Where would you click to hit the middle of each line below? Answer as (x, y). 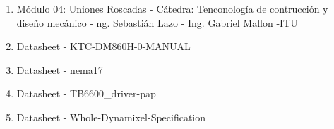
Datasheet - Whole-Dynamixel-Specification (111, 117)
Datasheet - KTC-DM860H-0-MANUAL (103, 46)
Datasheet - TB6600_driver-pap (86, 93)
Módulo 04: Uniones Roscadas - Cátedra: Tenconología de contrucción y (172, 8)
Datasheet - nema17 (60, 69)
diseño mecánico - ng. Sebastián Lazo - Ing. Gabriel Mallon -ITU (157, 22)
